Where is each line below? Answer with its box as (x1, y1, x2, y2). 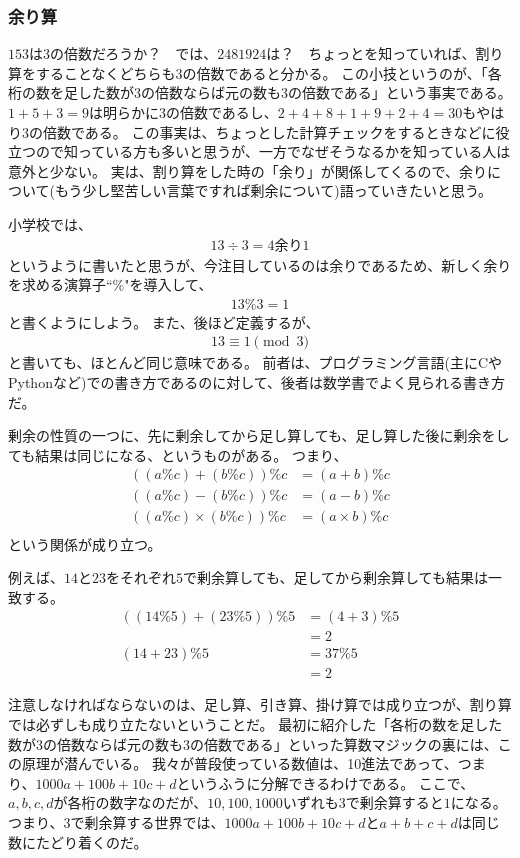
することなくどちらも (35, 62, 176, 83)
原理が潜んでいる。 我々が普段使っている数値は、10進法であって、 (21, 753, 458, 774)
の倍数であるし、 (165, 102, 278, 122)
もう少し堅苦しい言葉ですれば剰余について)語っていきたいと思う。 (55, 180, 493, 201)
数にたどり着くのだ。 (8, 831, 148, 852)
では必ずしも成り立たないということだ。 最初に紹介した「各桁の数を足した (8, 714, 503, 735)
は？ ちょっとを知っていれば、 (266, 43, 476, 64)
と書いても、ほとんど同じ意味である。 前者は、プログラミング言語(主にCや (8, 352, 503, 373)
